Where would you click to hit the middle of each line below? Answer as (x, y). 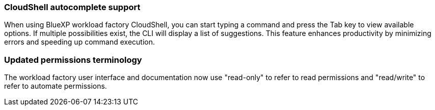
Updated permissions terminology (73, 60)
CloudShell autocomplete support (72, 7)
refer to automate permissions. (56, 86)
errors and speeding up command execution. (80, 42)
